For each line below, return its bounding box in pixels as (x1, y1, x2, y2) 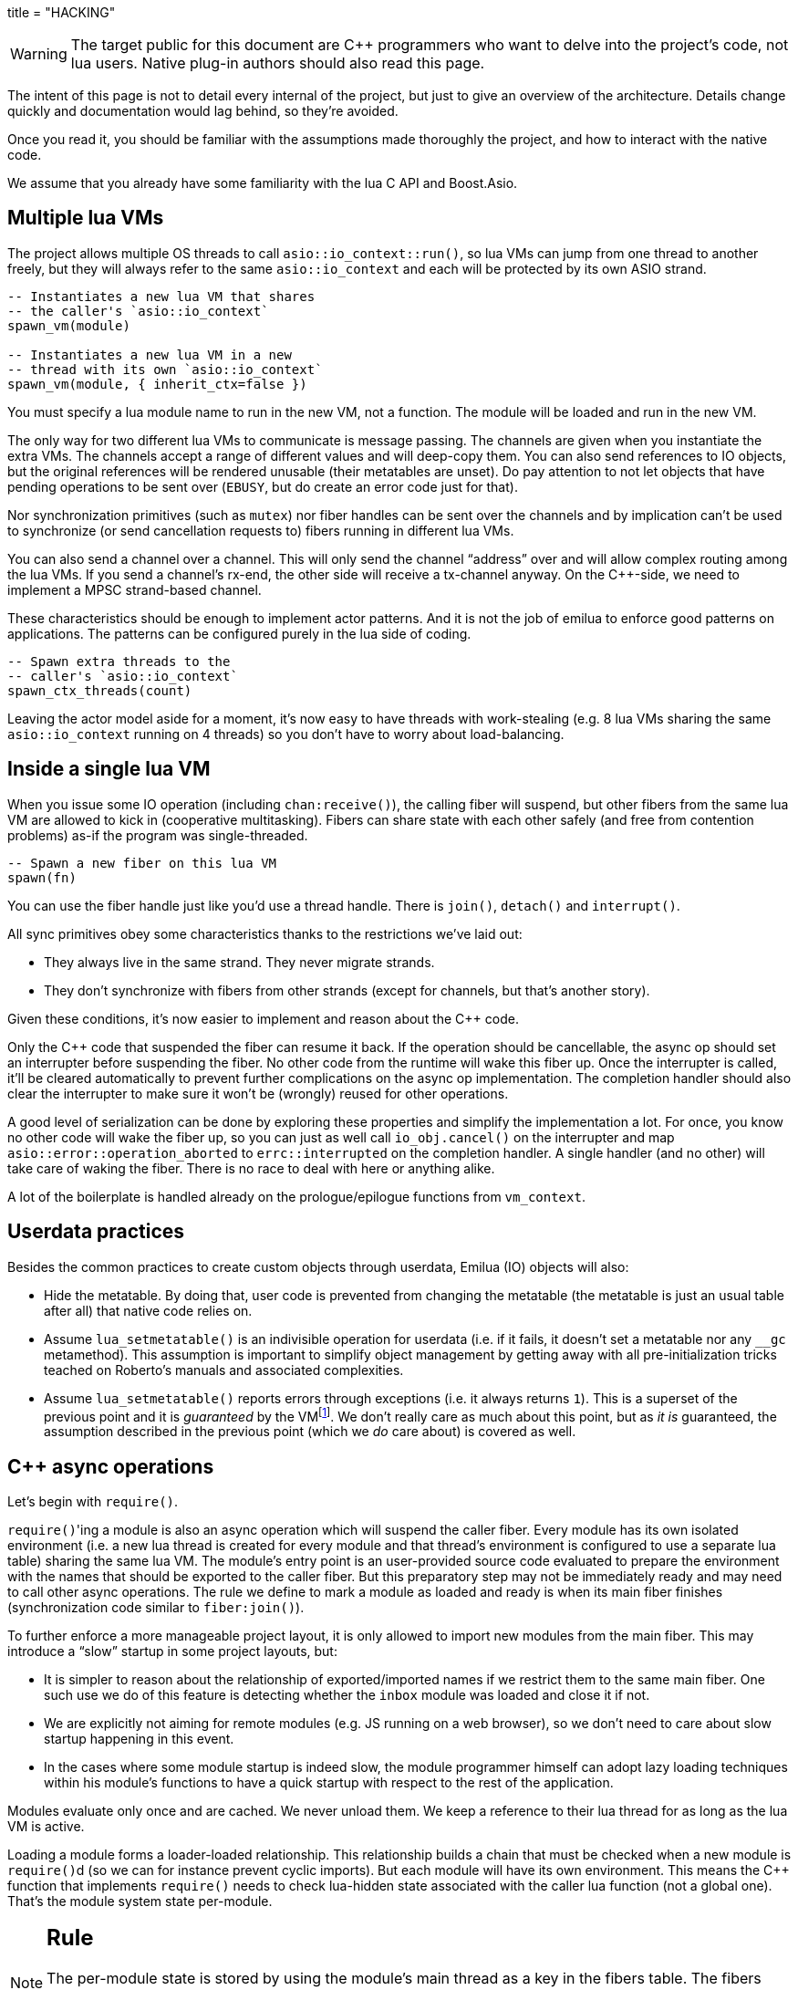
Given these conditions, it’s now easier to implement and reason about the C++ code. (7, 1010, 519, 1026)
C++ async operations (7, 1454, 214, 1478)
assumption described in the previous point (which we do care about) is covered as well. (44, 1423, 576, 1440)
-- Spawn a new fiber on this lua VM (7, 855, 277, 870)
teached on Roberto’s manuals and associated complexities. (44, 1361, 404, 1378)
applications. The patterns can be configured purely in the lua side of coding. (7, 625, 472, 641)
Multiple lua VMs (7, 206, 164, 230)
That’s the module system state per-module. (7, 1893, 273, 1910)
